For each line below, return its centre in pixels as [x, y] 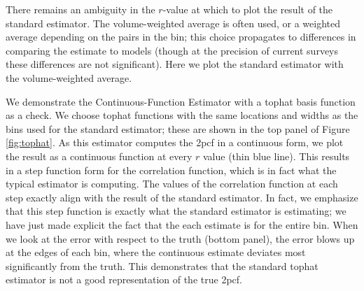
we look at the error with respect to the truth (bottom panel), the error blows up [180, 238]
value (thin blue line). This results [276, 156]
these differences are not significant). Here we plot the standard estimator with [175, 64]
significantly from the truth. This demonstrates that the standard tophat [162, 265]
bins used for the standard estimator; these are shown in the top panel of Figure [178, 128]
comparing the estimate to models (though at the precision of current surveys [172, 50]
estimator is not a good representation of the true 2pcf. [124, 279]
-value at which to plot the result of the [248, 9]
